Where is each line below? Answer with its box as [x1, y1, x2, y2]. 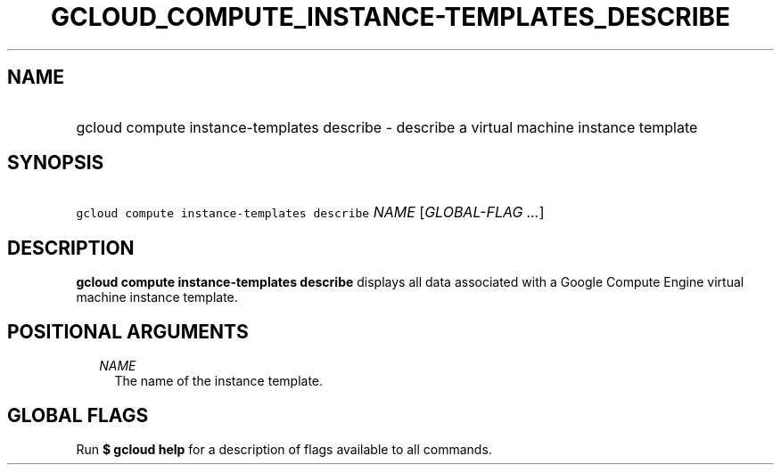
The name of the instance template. [114, 373, 324, 389]
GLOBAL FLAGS [7, 403, 149, 427]
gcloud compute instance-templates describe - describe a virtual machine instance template [76, 118, 698, 136]
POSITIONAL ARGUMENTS [7, 320, 249, 343]
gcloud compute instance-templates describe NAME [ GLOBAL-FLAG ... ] [76, 203, 545, 222]
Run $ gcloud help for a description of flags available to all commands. [76, 441, 492, 457]
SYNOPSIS [7, 151, 104, 175]
